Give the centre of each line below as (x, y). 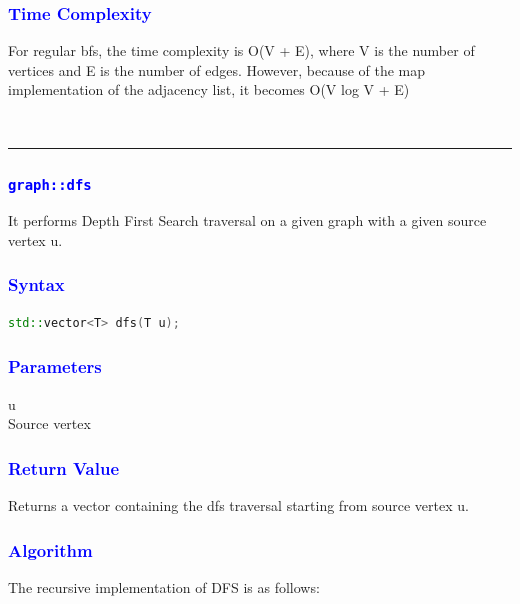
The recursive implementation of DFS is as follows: (164, 586)
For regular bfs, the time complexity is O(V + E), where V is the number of (241, 50)
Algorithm (50, 549)
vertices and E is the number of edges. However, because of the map (217, 69)
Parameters (55, 366)
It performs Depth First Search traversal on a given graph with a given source (247, 220)
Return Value (64, 467)
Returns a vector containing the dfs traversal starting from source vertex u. (238, 505)
